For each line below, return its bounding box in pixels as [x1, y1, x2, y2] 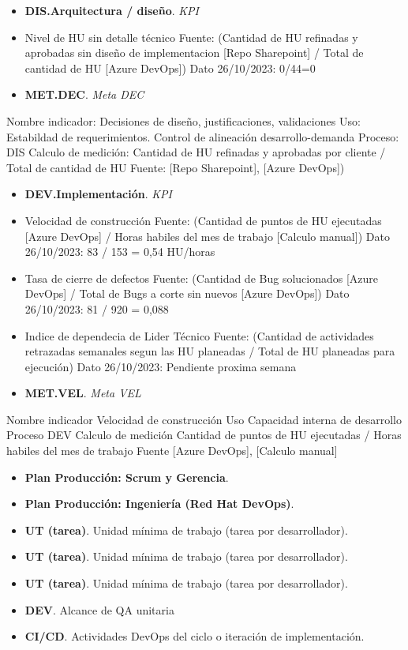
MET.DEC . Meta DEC [24, 86, 144, 103]
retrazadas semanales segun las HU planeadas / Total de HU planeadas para [24, 343, 395, 359]
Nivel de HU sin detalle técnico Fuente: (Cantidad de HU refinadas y [24, 28, 358, 45]
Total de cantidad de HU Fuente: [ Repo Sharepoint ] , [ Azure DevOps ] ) [6, 159, 345, 175]
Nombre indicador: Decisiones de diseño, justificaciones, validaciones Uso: [6, 112, 361, 129]
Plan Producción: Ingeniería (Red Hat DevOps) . [24, 495, 294, 512]
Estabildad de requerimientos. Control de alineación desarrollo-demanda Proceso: [6, 128, 399, 145]
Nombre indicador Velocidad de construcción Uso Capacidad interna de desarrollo [6, 411, 402, 427]
